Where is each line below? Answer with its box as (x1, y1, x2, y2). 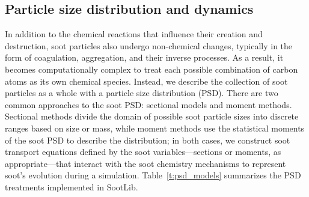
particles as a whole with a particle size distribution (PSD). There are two (5, 86, 278, 99)
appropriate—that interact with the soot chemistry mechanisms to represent (5, 157, 286, 169)
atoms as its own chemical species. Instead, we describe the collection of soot (5, 74, 288, 87)
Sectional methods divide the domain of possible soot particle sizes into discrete (5, 110, 299, 123)
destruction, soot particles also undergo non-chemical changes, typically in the (5, 39, 293, 52)
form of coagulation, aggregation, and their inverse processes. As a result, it (5, 51, 284, 64)
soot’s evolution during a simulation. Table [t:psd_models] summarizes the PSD (5, 169, 301, 181)
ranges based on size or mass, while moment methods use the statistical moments (5, 121, 305, 134)
